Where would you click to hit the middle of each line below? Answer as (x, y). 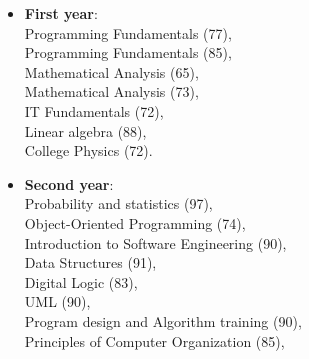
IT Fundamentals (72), (94, 110)
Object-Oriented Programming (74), (135, 222)
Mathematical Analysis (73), (111, 91)
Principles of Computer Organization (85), (154, 340)
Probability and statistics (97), (118, 203)
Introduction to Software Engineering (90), (155, 242)
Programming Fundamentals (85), (128, 52)
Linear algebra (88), (85, 130)
